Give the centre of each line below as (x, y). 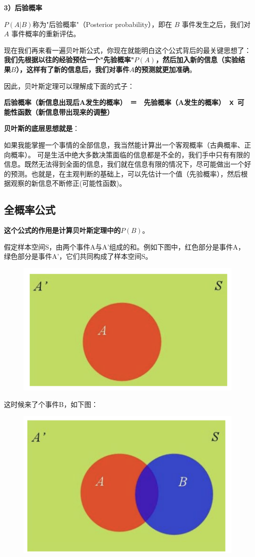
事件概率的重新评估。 (46, 34)
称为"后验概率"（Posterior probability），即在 (102, 24)
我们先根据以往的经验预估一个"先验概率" (69, 60)
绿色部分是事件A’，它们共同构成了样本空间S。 (78, 256)
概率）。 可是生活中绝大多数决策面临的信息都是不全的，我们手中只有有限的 (130, 154)
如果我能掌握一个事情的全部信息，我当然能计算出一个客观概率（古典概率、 (124, 144)
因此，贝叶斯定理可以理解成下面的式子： (69, 86)
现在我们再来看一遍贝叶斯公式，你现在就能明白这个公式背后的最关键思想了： (127, 50)
